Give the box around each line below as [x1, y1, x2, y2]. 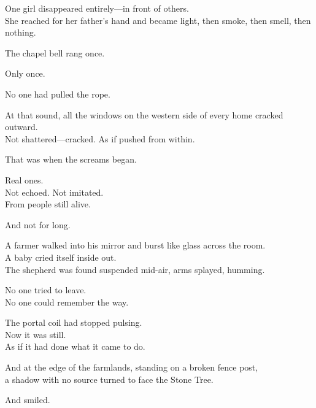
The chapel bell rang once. [5, 46, 105, 59]
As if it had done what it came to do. [5, 340, 145, 353]
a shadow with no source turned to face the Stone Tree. [5, 372, 214, 385]
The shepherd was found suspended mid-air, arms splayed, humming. [5, 263, 265, 275]
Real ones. [5, 173, 44, 186]
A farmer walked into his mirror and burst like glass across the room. [5, 239, 266, 252]
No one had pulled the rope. [5, 87, 110, 100]
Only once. [5, 67, 45, 80]
